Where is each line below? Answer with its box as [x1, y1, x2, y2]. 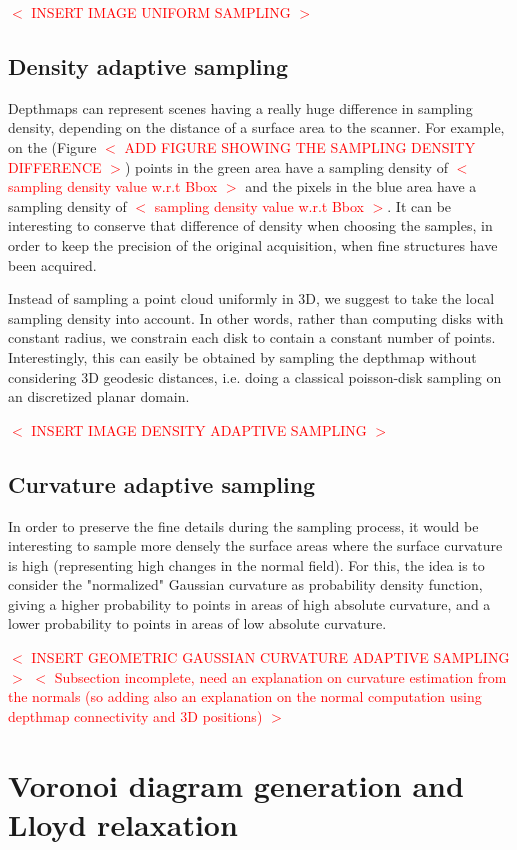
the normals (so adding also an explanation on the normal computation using [8, 686, 482, 707]
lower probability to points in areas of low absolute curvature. [8, 613, 387, 634]
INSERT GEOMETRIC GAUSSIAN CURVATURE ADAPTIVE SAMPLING [31, 647, 510, 668]
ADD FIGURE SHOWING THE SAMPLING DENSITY [124, 136, 476, 157]
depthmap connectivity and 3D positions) [8, 705, 263, 726]
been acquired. [8, 254, 97, 275]
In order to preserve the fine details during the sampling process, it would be [8, 515, 479, 536]
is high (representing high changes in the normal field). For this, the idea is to [8, 554, 485, 575]
